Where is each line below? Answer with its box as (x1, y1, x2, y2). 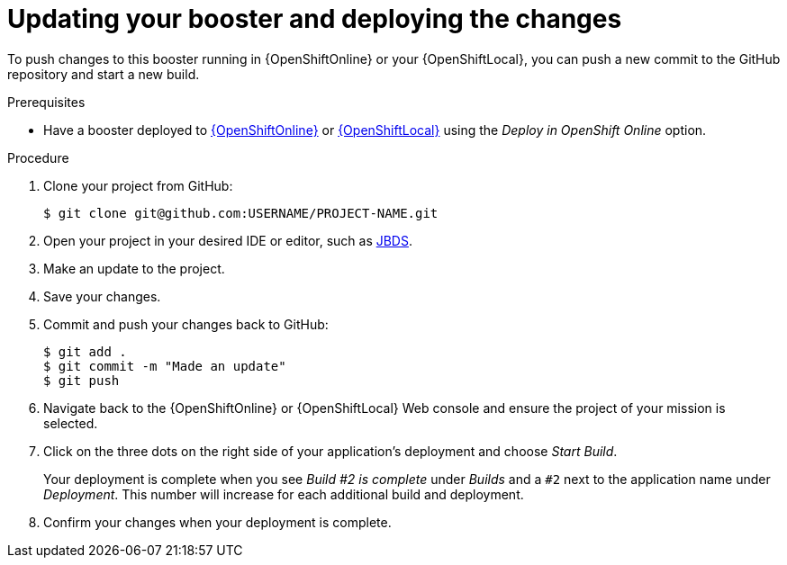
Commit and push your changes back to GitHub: (43, 316, 329, 332)
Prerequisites (7, 94, 86, 110)
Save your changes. (43, 288, 161, 304)
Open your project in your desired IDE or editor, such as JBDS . (43, 232, 413, 248)
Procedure (7, 149, 69, 166)
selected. (43, 415, 98, 431)
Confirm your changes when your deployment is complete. (43, 514, 392, 530)
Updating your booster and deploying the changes (7, 4, 622, 34)
